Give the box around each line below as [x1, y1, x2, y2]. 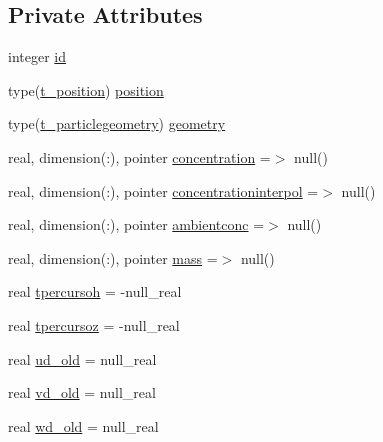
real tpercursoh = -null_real [8, 281, 182, 302]
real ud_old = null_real [8, 348, 157, 369]
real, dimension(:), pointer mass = [8, 247, 218, 268]
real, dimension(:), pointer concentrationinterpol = [8, 180, 319, 201]
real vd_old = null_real [8, 382, 156, 403]
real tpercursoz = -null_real [8, 314, 180, 335]
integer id [8, 46, 66, 67]
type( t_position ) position [8, 79, 164, 100]
